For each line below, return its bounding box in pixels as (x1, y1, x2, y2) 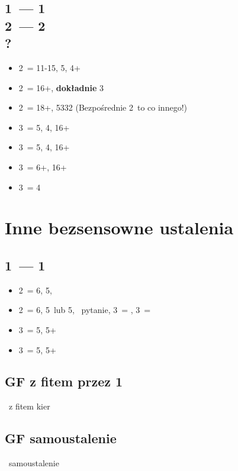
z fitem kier (8, 400, 50, 412)
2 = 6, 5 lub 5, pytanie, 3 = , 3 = (18, 304, 151, 316)
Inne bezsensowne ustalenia (5, 215, 234, 240)
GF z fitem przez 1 (5, 372, 123, 391)
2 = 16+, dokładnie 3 (18, 81, 104, 93)
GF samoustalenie (5, 429, 117, 447)
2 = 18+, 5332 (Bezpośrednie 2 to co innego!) (18, 101, 187, 114)
